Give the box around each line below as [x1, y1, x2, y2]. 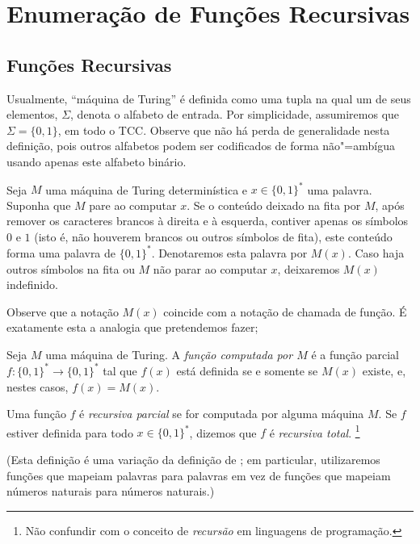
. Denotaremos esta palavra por [151, 244, 308, 261]
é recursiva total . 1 [269, 421, 360, 441]
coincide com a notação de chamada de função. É [163, 303, 407, 320]
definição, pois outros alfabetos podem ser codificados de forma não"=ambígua [6, 137, 395, 154]
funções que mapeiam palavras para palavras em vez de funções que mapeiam [6, 467, 391, 483]
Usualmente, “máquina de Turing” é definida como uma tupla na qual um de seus [6, 90, 411, 107]
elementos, [6, 106, 58, 123]
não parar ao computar [153, 260, 267, 277]
